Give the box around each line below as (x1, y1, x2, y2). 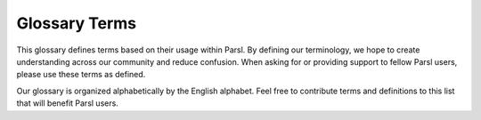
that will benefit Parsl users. (16, 98, 119, 108)
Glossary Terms (16, 13, 137, 33)
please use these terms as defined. (16, 69, 146, 80)
